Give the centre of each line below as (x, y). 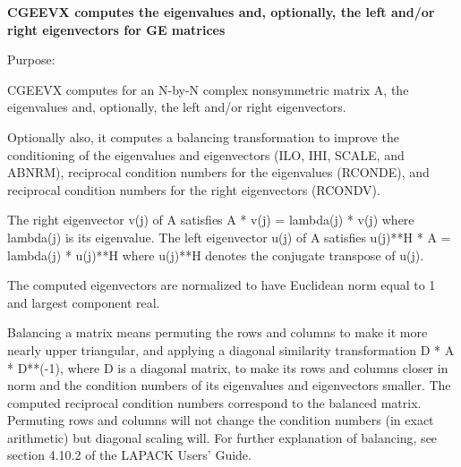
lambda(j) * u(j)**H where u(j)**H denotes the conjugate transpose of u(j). (216, 255)
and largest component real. (84, 302)
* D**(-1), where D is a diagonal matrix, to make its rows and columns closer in (228, 367)
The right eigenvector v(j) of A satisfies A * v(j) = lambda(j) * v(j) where (211, 220)
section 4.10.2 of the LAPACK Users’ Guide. (129, 455)
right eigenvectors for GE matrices (116, 29)
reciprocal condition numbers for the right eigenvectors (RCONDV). (194, 189)
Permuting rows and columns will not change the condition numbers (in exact (221, 420)
